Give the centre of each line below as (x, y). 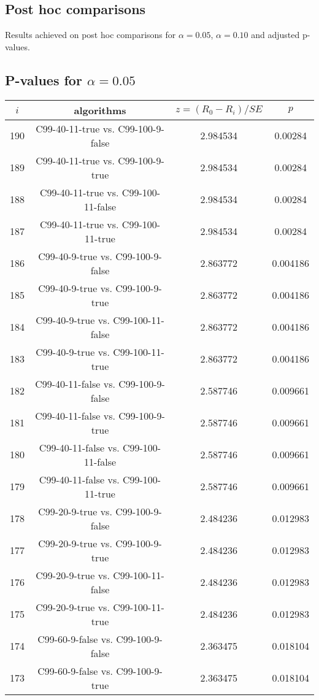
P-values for (44, 79)
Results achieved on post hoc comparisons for (90, 35)
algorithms (100, 110)
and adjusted (275, 35)
